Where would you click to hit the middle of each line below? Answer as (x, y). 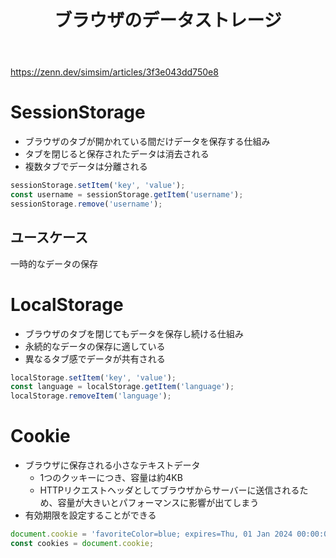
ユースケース (49, 237)
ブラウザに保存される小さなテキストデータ (112, 465)
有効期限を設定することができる (90, 515)
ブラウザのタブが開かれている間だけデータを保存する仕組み (147, 142)
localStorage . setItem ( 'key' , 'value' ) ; (93, 377)
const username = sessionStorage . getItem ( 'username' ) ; (127, 195)
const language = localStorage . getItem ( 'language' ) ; (122, 387)
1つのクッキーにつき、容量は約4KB (111, 478)
